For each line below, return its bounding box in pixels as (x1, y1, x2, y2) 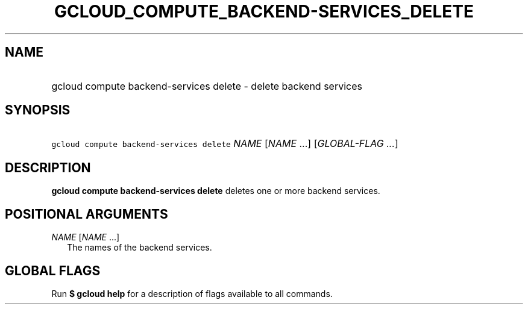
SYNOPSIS (5, 102, 71, 118)
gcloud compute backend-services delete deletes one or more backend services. (51, 186, 380, 196)
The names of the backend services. (67, 242, 212, 253)
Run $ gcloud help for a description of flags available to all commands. (51, 288, 333, 299)
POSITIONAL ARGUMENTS (5, 206, 168, 222)
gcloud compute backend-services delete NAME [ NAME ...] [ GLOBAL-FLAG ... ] (51, 137, 398, 150)
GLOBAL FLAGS (5, 263, 101, 278)
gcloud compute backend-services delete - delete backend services (51, 80, 362, 92)
